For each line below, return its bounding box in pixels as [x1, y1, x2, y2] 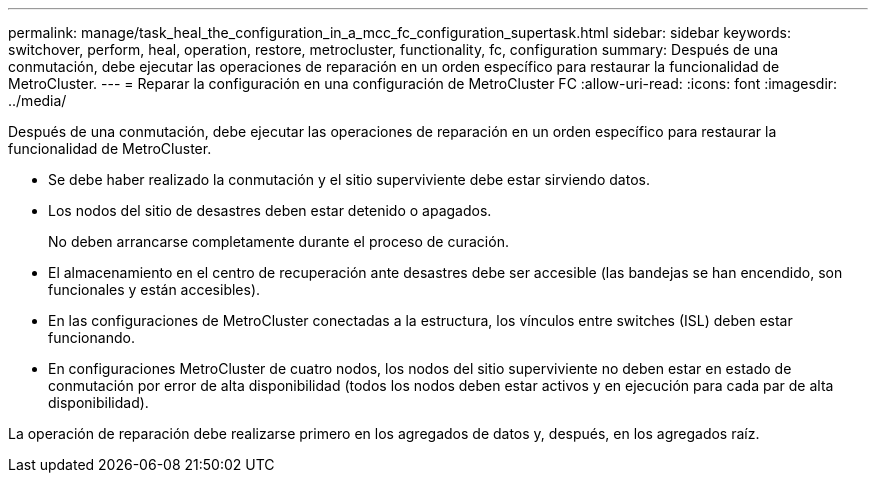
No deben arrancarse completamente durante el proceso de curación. [48, 233, 509, 250]
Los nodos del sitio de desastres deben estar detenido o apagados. [48, 202, 492, 219]
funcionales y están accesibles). [48, 281, 261, 298]
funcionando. [48, 329, 135, 346]
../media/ [8, 92, 67, 109]
